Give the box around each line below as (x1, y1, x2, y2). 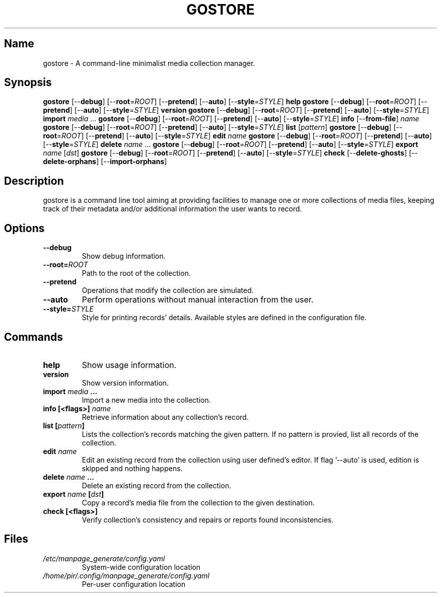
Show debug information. (82, 252, 166, 261)
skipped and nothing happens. (82, 464, 183, 473)
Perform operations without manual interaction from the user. (82, 294, 314, 305)
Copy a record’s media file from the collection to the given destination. (82, 498, 315, 507)
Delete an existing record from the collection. (82, 481, 232, 490)
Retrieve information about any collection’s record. (82, 412, 249, 421)
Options (4, 221, 45, 235)
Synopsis (4, 76, 52, 89)
